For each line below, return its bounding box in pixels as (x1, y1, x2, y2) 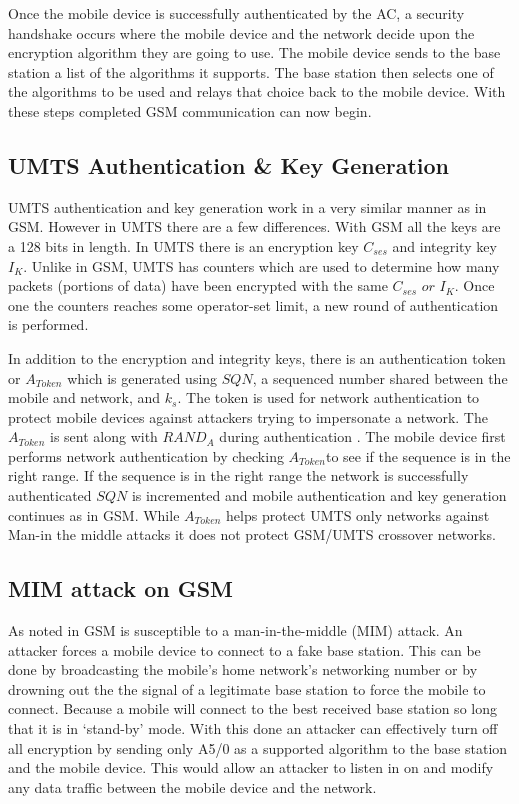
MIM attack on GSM (8, 573, 234, 604)
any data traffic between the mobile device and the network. (8, 776, 377, 797)
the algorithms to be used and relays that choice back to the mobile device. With (8, 81, 506, 102)
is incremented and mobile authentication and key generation (131, 485, 507, 506)
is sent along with (50, 426, 158, 447)
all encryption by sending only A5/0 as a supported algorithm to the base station (8, 737, 508, 758)
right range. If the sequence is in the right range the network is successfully (8, 465, 469, 486)
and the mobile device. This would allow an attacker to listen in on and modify (8, 757, 494, 778)
